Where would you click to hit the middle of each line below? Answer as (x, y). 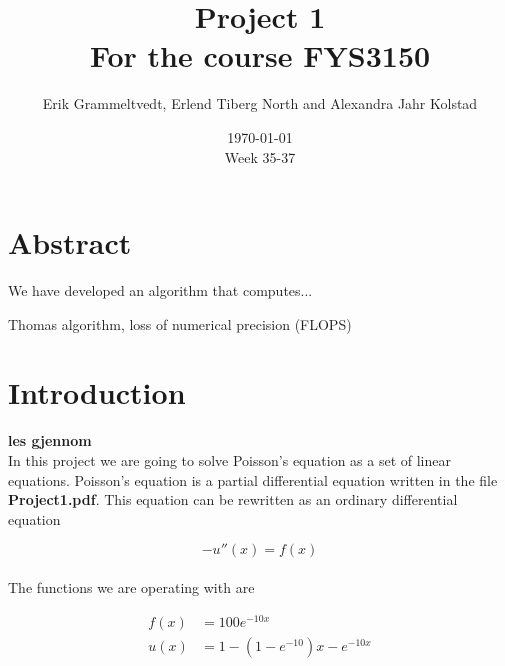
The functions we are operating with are (131, 586)
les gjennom (50, 440)
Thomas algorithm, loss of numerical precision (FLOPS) (180, 323)
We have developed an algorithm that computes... (160, 290)
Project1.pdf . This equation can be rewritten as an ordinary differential (233, 499)
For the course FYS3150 (260, 55)
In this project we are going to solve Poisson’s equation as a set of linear (229, 459)
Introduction (97, 392)
